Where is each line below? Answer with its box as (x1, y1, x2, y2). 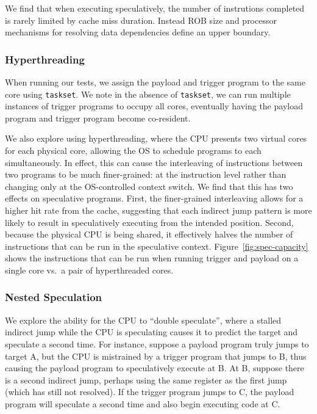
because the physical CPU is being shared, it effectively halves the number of (5, 228, 293, 241)
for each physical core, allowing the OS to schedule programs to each (5, 144, 262, 157)
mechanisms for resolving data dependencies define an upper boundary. (5, 26, 271, 38)
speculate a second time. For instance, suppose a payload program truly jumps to (5, 337, 309, 350)
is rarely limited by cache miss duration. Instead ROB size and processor (5, 13, 277, 26)
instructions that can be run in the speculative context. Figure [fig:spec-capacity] (5, 239, 308, 252)
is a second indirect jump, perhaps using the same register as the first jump (5, 373, 287, 386)
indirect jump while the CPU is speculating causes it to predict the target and (5, 325, 298, 338)
